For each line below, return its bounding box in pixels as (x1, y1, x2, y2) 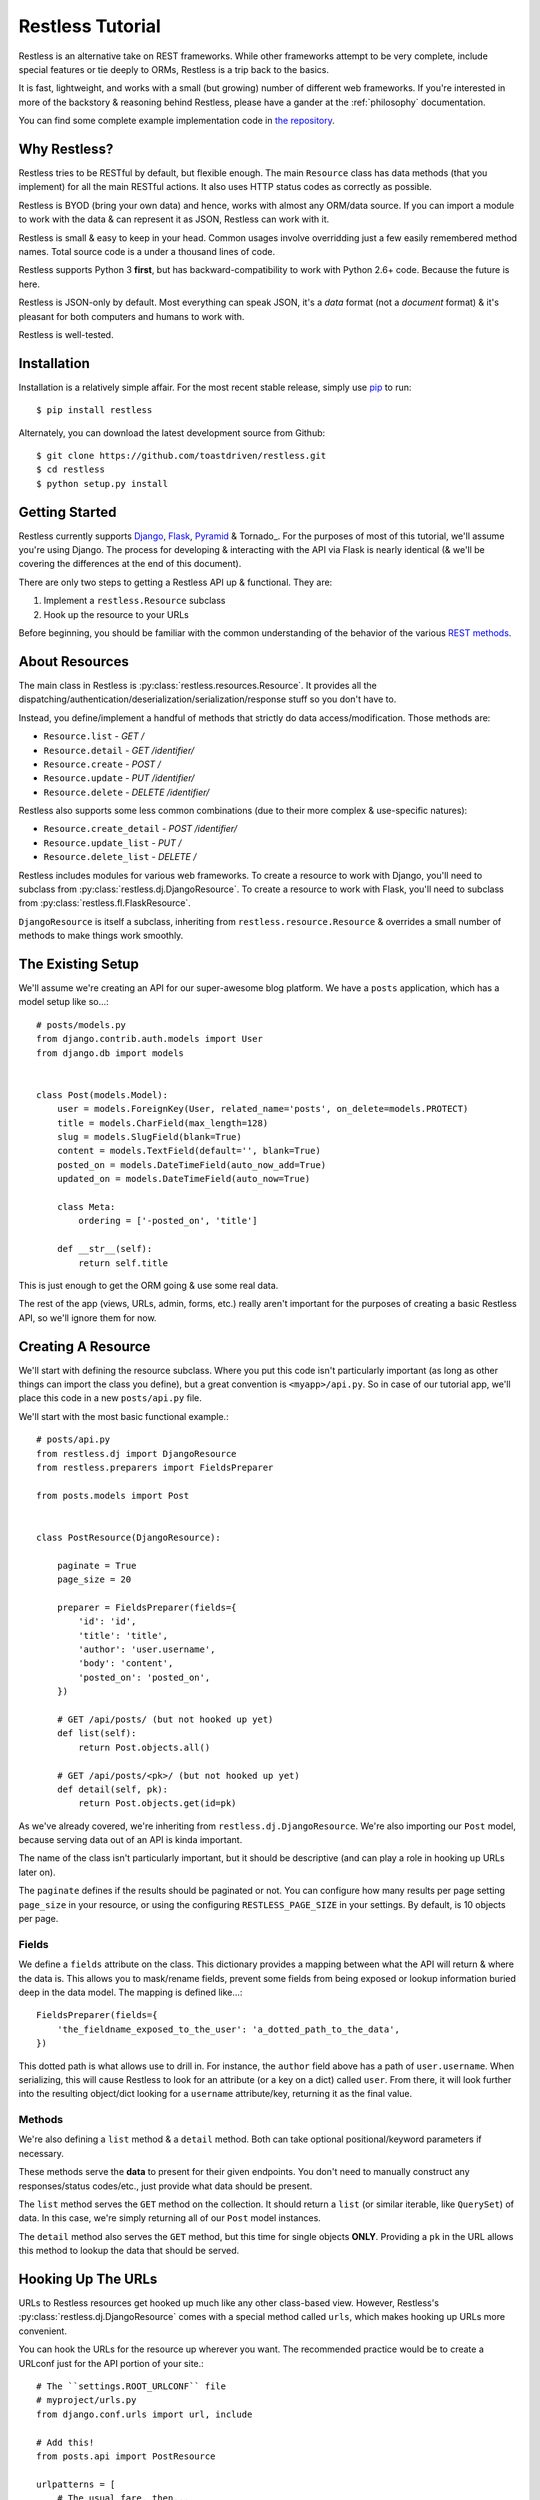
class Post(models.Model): (36, 1089, 169, 1100)
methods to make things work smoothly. (18, 930, 184, 942)
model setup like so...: (18, 996, 109, 1008)
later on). (18, 1866, 56, 1878)
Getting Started (18, 503, 117, 520)
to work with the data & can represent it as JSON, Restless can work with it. (18, 213, 330, 225)
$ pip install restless (36, 405, 153, 416)
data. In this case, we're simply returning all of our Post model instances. (18, 2212, 322, 2224)
